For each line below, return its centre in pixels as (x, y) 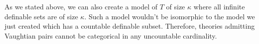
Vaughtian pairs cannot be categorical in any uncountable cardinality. (111, 35)
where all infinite (219, 6)
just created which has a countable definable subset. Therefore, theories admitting (130, 26)
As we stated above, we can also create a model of (81, 6)
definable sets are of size (41, 16)
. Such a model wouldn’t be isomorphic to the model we (170, 16)
